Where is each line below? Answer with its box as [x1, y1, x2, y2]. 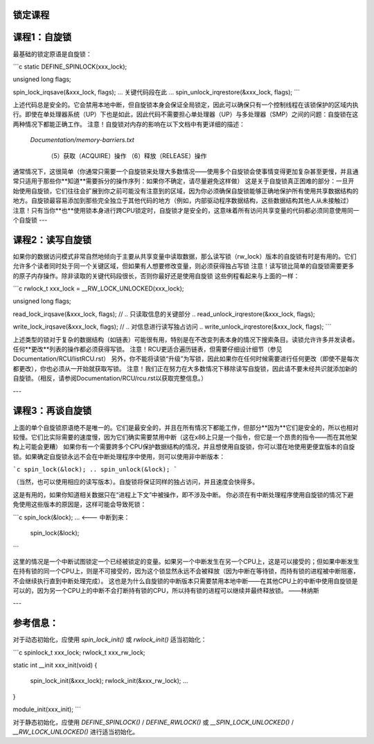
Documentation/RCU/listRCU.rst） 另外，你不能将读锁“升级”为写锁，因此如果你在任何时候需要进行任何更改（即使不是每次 [12, 354, 359, 363]
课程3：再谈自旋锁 [12, 405, 92, 417]
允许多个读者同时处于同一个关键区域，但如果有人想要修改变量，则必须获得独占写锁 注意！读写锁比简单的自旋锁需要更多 [12, 262, 355, 270]
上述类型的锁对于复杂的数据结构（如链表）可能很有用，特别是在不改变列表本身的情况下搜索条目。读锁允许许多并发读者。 [12, 335, 359, 343]
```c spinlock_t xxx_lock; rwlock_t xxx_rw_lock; [12, 648, 145, 657]
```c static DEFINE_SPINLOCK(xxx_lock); [12, 62, 127, 71]
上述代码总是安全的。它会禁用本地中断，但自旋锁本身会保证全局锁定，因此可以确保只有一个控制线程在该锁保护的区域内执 [12, 101, 359, 109]
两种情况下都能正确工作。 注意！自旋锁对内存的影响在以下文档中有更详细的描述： [12, 120, 245, 128]
